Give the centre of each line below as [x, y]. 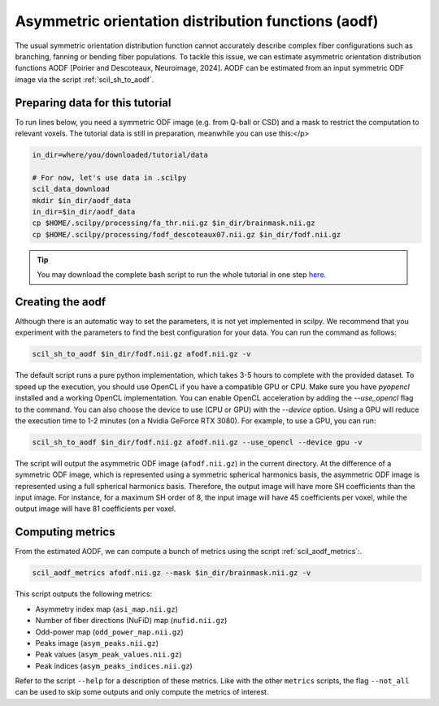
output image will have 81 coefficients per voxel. [96, 509]
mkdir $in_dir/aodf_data [82, 200]
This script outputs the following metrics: [84, 594]
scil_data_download [71, 189]
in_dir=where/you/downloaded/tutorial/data [120, 155]
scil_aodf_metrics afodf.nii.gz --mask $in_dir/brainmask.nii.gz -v [172, 573]
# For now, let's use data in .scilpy [109, 178]
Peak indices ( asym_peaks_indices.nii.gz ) [114, 665]
